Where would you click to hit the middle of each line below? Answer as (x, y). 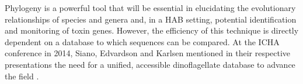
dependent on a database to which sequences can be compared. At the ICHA (142, 41)
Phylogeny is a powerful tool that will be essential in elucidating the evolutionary (150, 8)
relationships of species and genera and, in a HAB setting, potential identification (151, 19)
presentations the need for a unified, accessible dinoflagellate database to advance (150, 64)
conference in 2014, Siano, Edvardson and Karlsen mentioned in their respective (148, 53)
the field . (22, 76)
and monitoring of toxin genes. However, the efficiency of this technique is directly (152, 30)
